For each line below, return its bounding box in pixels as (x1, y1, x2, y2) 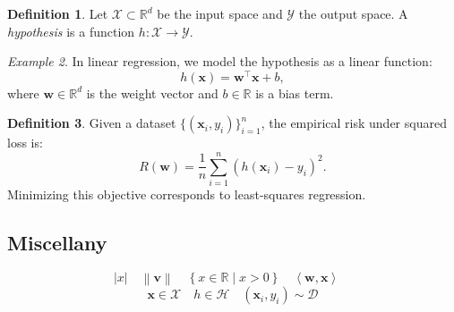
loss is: (7, 133, 43, 152)
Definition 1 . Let (7, 4, 108, 22)
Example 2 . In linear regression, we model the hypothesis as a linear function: (7, 52, 433, 71)
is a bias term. (255, 83, 334, 102)
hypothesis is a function (7, 21, 135, 40)
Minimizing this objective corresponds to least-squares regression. (7, 185, 366, 204)
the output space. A (298, 4, 408, 22)
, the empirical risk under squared (261, 114, 447, 132)
